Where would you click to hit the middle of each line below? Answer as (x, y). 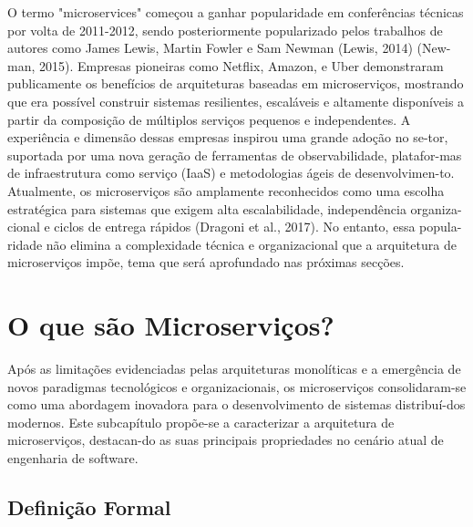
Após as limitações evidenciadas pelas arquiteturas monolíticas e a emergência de (234, 369)
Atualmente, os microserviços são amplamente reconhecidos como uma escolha (226, 190)
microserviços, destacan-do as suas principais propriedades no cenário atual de (226, 440)
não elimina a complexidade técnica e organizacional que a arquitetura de (251, 244)
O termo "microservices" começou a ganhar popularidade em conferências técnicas (236, 12)
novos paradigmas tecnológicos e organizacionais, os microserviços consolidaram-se (237, 386)
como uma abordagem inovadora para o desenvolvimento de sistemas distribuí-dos (236, 404)
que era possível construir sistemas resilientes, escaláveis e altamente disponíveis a (236, 101)
